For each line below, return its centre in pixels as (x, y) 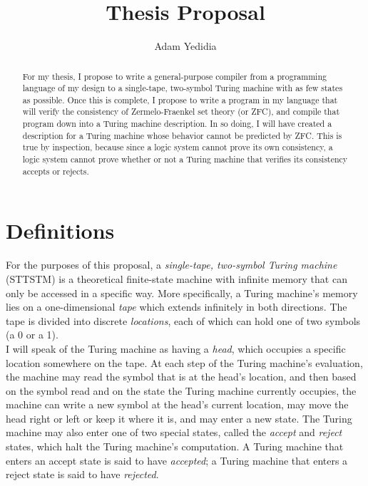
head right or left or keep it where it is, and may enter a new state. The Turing (179, 418)
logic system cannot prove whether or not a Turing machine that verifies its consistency (185, 159)
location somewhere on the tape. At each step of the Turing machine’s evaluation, (184, 362)
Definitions (60, 231)
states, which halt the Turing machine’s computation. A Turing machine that (175, 446)
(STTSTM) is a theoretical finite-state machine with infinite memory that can (177, 278)
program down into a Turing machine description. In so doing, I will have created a (177, 124)
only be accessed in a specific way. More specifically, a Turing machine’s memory (182, 293)
